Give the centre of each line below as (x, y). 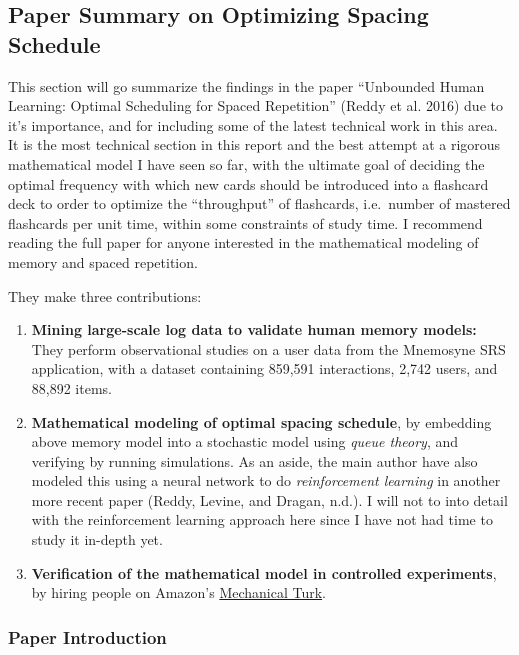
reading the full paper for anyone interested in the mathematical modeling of (243, 242)
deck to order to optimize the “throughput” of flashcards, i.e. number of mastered (259, 203)
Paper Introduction (87, 636)
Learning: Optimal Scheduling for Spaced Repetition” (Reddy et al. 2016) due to (255, 105)
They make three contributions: (105, 295)
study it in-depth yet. (97, 539)
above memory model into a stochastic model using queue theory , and (245, 441)
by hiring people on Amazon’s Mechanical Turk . (178, 592)
